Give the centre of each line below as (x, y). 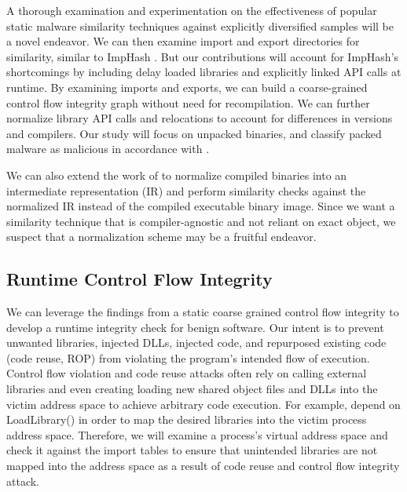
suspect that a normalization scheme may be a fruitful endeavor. (161, 237)
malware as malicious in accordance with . (108, 149)
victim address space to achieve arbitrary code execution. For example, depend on (203, 404)
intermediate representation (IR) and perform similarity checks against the (186, 190)
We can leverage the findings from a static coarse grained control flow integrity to (203, 312)
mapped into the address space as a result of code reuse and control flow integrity (203, 466)
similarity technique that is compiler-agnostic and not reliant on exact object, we (201, 221)
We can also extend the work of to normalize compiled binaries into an (177, 175)
